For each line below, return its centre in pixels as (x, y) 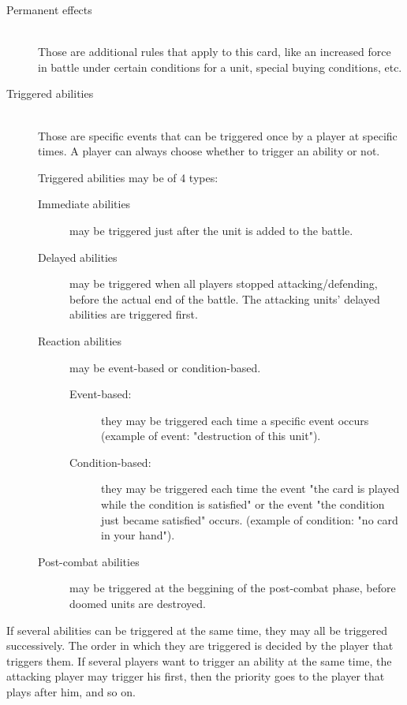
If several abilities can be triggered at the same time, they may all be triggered (197, 630)
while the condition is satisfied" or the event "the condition (243, 504)
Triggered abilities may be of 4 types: (128, 177)
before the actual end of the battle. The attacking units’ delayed (225, 298)
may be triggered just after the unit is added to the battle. (211, 230)
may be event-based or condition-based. (165, 367)
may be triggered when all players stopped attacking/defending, (224, 283)
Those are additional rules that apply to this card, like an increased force (215, 52)
